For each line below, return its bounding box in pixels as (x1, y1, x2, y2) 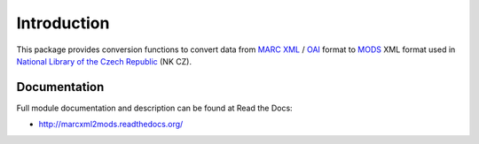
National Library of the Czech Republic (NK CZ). (16, 56, 192, 66)
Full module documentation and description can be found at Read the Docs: (16, 102, 293, 113)
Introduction (16, 13, 110, 33)
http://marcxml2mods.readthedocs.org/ (38, 119, 184, 130)
